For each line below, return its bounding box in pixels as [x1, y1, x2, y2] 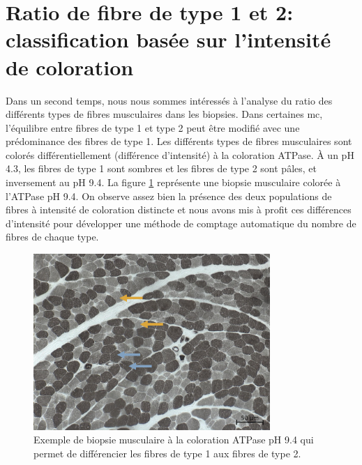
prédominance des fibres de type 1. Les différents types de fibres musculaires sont [6, 134, 352, 148]
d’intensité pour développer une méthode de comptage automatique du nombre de [6, 215, 356, 230]
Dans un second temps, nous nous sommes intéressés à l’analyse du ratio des [6, 93, 333, 107]
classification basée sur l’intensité [6, 25, 331, 54]
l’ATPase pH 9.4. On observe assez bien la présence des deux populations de [6, 188, 332, 203]
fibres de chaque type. [6, 229, 99, 244]
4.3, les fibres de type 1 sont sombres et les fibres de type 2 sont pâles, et [6, 161, 317, 176]
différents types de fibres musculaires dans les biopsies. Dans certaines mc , [6, 107, 323, 121]
